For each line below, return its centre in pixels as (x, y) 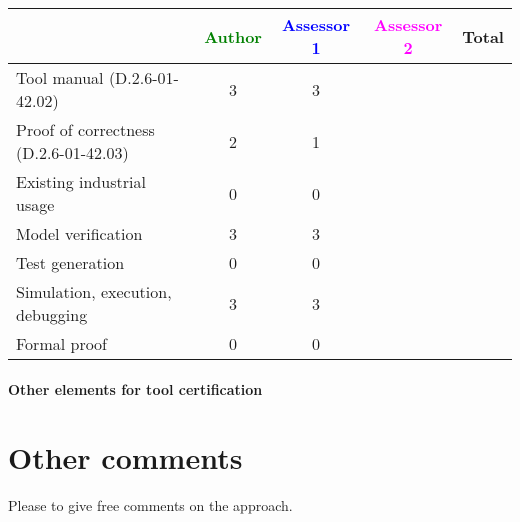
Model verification (79, 233)
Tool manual (60, 77)
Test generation (70, 262)
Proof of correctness (85, 129)
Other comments (125, 457)
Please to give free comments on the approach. (150, 505)
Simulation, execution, (94, 291)
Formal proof (62, 343)
